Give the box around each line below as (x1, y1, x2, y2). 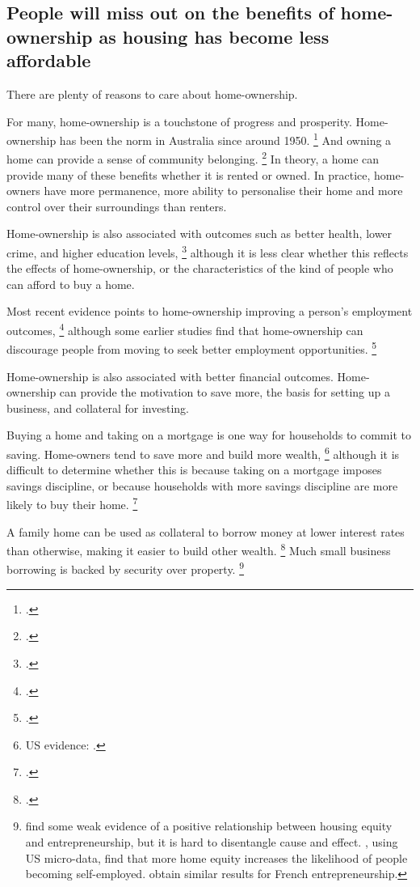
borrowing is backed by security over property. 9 (6, 558, 245, 578)
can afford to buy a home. (6, 275, 135, 292)
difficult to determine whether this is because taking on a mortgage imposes (6, 461, 382, 478)
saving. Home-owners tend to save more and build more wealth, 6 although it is (6, 443, 400, 462)
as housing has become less (99, 23, 330, 49)
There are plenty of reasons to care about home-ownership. (6, 85, 298, 102)
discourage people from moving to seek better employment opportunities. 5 (6, 338, 377, 357)
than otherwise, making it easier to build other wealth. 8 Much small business (6, 540, 391, 558)
